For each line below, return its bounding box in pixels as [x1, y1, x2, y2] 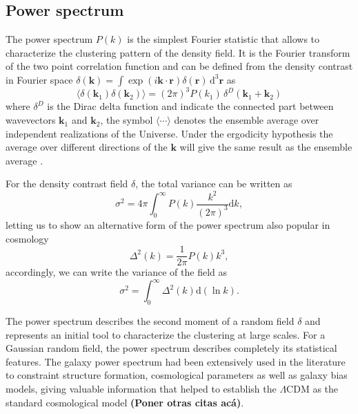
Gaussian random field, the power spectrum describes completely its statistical [6, 341, 337, 355]
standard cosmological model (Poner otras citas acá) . [6, 395, 244, 409]
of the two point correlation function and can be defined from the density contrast [6, 59, 353, 73]
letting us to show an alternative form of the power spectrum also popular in [6, 217, 330, 232]
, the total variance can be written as [135, 176, 292, 191]
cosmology [6, 231, 49, 245]
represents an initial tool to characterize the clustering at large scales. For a [6, 327, 326, 341]
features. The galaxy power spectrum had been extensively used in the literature [6, 354, 346, 368]
